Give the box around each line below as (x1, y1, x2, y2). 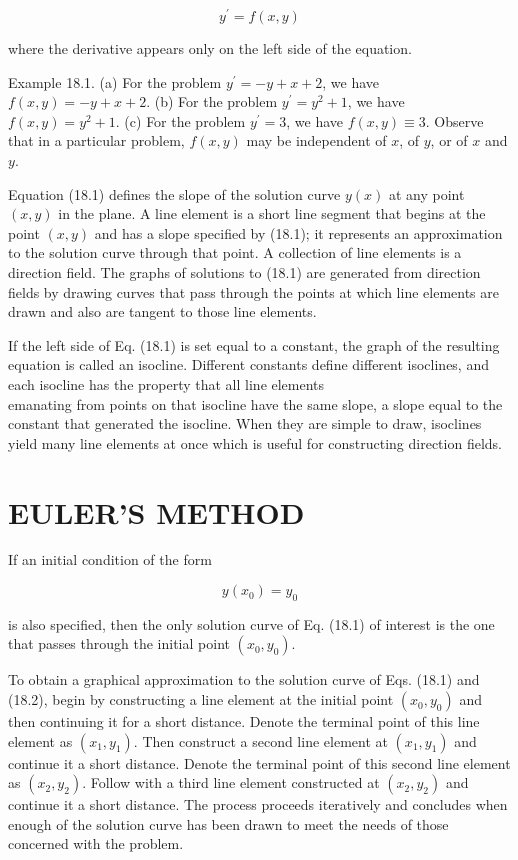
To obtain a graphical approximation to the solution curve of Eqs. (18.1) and (8, 669, 480, 690)
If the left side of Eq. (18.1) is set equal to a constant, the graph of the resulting (8, 334, 500, 355)
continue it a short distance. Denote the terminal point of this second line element (8, 752, 511, 773)
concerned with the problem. (8, 833, 184, 854)
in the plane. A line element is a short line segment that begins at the (58, 203, 486, 224)
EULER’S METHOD (8, 491, 305, 532)
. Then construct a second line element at (133, 730, 388, 751)
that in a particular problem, (8, 130, 185, 151)
